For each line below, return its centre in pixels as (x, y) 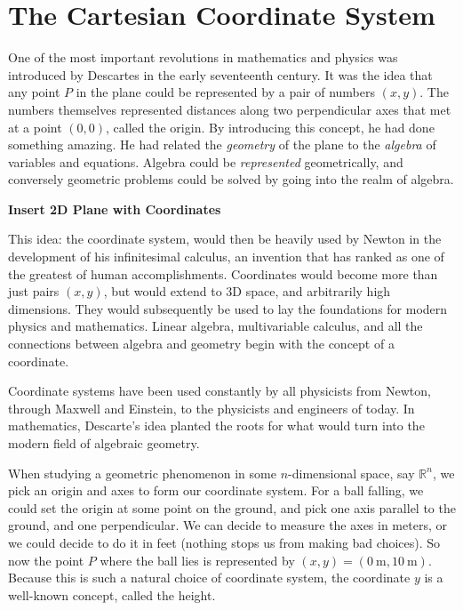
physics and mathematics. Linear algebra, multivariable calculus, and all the (216, 326)
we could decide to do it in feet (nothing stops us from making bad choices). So (224, 542)
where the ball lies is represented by (197, 560)
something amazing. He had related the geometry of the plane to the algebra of (222, 144)
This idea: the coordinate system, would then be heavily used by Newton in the (225, 239)
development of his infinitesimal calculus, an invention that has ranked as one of (226, 257)
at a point (35, 127)
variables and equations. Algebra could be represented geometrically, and (206, 161)
